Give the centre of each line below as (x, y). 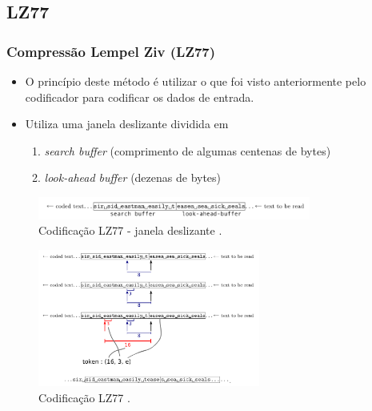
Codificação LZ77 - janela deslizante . (130, 230)
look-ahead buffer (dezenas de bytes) (133, 177)
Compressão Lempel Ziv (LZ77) (111, 51)
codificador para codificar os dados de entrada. (140, 97)
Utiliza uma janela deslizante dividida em (127, 124)
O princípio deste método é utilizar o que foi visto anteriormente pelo (196, 81)
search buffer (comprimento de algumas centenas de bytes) (188, 150)
